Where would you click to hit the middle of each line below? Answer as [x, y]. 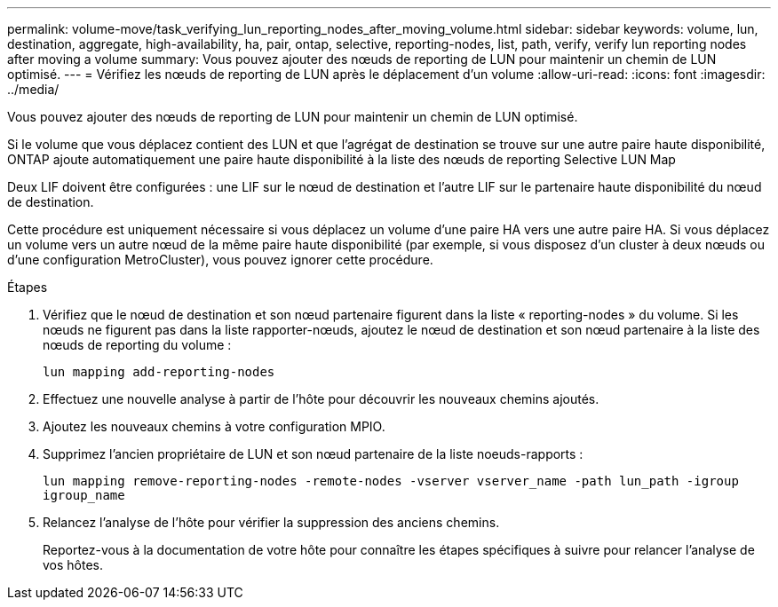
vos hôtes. [73, 565]
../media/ [33, 89]
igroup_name [84, 495]
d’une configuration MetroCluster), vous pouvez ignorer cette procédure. [220, 260]
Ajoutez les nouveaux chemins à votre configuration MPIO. [214, 426]
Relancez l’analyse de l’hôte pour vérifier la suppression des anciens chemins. [271, 522]
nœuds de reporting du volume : [137, 345]
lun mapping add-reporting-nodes [159, 372]
